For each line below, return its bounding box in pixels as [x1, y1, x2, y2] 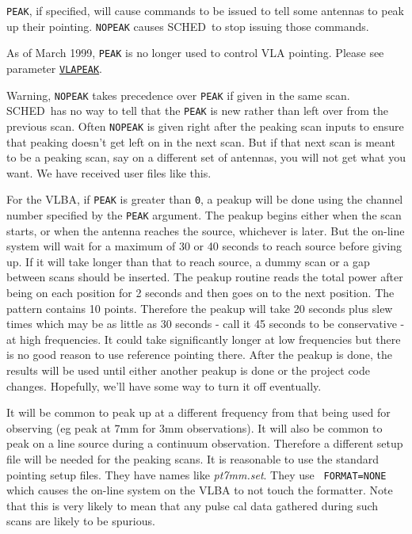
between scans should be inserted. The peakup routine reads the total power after [6, 269, 403, 285]
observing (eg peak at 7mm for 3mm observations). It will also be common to [6, 419, 383, 436]
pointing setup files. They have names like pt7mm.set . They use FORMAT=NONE [6, 466, 387, 483]
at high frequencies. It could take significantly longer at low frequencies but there [6, 330, 401, 347]
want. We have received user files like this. [6, 164, 212, 181]
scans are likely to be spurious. [6, 513, 155, 529]
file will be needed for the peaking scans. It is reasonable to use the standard [6, 451, 379, 467]
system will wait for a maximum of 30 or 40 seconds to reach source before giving [6, 238, 402, 254]
